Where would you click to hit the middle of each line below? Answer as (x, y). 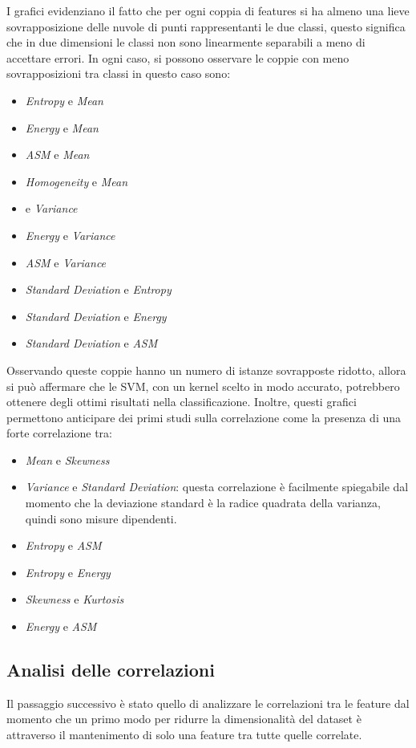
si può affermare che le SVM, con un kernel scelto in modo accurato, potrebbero (203, 386)
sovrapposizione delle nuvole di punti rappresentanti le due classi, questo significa (206, 26)
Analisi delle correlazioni (111, 670)
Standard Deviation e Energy (96, 316)
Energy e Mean (62, 127)
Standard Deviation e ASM (91, 343)
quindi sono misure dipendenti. (101, 518)
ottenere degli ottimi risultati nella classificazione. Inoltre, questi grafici (182, 402)
